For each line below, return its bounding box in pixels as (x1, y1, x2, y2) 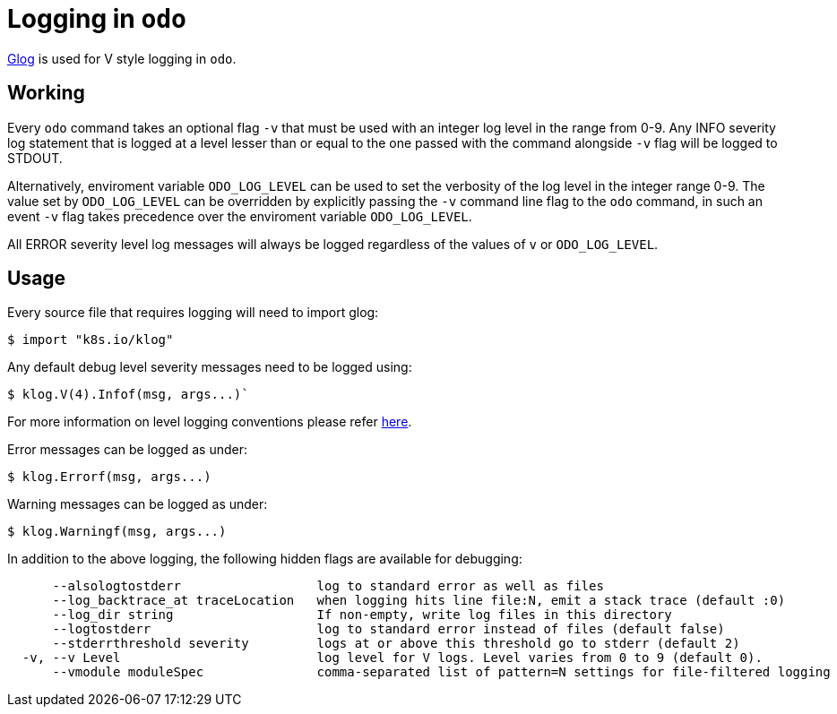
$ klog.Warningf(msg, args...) (7, 524, 227, 539)
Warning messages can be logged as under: (7, 496, 268, 512)
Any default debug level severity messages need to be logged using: (7, 359, 412, 375)
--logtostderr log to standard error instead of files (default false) (52, 622, 725, 637)
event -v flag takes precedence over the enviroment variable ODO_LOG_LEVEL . (7, 208, 472, 224)
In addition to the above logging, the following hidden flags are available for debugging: (7, 551, 522, 567)
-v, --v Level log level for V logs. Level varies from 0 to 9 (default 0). (22, 650, 763, 666)
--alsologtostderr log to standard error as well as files (52, 579, 604, 594)
